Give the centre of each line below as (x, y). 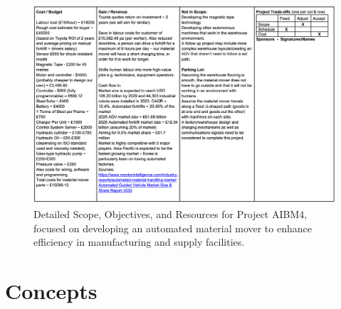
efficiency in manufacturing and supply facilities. (139, 242)
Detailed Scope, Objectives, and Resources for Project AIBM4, (170, 214)
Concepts (51, 291)
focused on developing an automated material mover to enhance (173, 228)
